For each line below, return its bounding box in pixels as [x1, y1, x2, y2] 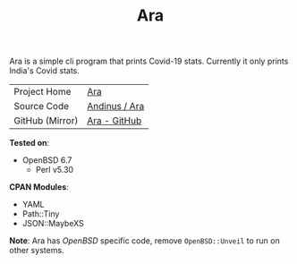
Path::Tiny [21, 209, 60, 219]
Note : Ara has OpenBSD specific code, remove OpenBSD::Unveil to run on [9, 235, 280, 246]
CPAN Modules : [9, 182, 69, 192]
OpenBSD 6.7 [21, 155, 72, 166]
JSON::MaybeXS [21, 218, 85, 229]
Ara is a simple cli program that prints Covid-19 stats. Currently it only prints [9, 55, 289, 67]
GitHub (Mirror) [13, 115, 79, 127]
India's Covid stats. [9, 65, 81, 76]
